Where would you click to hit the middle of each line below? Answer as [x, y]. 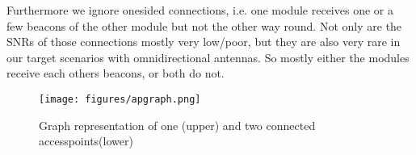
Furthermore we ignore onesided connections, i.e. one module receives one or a [200, 10]
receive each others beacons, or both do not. [116, 73]
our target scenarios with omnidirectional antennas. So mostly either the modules [208, 57]
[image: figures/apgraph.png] [120, 99]
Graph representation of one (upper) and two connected [177, 125]
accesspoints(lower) [86, 141]
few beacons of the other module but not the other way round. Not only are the [204, 25]
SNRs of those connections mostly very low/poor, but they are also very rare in [204, 42]
